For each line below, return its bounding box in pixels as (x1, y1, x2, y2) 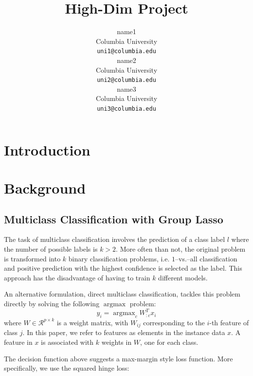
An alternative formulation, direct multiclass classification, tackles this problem (4, 289, 240, 299)
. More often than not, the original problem (116, 244, 246, 254)
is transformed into (4, 253, 61, 263)
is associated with (41, 336, 94, 347)
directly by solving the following (4, 298, 100, 308)
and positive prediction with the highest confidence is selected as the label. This (4, 263, 242, 273)
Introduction (4, 139, 90, 159)
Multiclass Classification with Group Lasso (4, 211, 223, 226)
